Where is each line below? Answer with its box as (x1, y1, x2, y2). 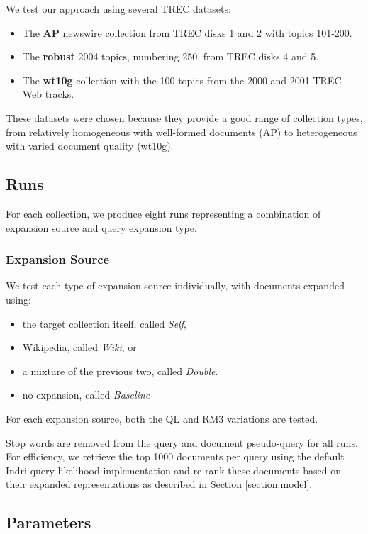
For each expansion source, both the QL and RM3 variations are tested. (6, 411, 318, 425)
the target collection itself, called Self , (22, 316, 186, 330)
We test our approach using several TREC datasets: (6, 1, 231, 16)
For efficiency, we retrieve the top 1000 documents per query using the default (6, 449, 345, 464)
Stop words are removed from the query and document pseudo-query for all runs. (6, 435, 358, 450)
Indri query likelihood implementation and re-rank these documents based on (6, 462, 341, 477)
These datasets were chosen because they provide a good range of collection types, (6, 110, 363, 125)
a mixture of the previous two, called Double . (22, 363, 218, 378)
